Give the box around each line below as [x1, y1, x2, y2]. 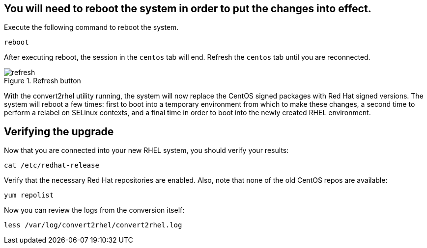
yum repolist [4, 191, 54, 199]
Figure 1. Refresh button [4, 76, 81, 85]
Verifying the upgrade [4, 125, 114, 138]
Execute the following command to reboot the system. [4, 23, 179, 32]
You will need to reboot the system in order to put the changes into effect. [4, 2, 371, 15]
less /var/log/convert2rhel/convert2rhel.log [4, 221, 182, 229]
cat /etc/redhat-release [4, 161, 99, 170]
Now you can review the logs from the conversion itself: [4, 206, 185, 215]
